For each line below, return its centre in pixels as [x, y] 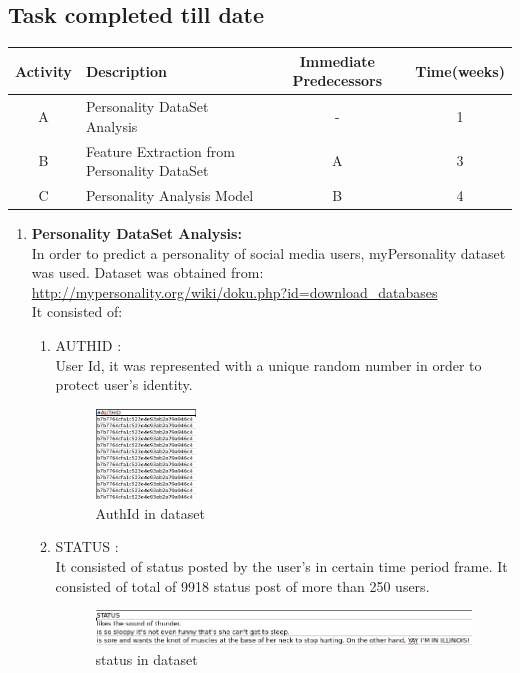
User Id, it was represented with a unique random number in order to [268, 364]
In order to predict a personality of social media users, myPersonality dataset [268, 252]
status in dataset [146, 658]
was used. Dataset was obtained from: [147, 272]
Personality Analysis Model [169, 195]
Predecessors [337, 80]
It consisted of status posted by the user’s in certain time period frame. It [281, 566]
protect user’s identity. [124, 384]
